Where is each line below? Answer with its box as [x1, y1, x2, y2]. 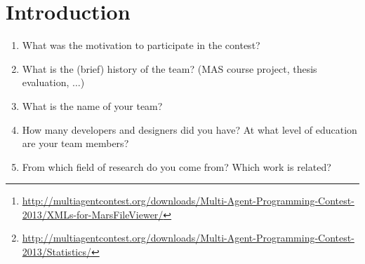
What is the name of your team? [22, 98, 163, 113]
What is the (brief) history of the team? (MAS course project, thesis [22, 61, 317, 76]
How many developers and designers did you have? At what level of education [22, 122, 357, 137]
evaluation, [22, 75, 69, 90]
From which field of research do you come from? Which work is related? [22, 159, 331, 174]
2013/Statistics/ [22, 244, 91, 259]
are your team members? [22, 136, 129, 151]
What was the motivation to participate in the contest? [22, 38, 260, 53]
